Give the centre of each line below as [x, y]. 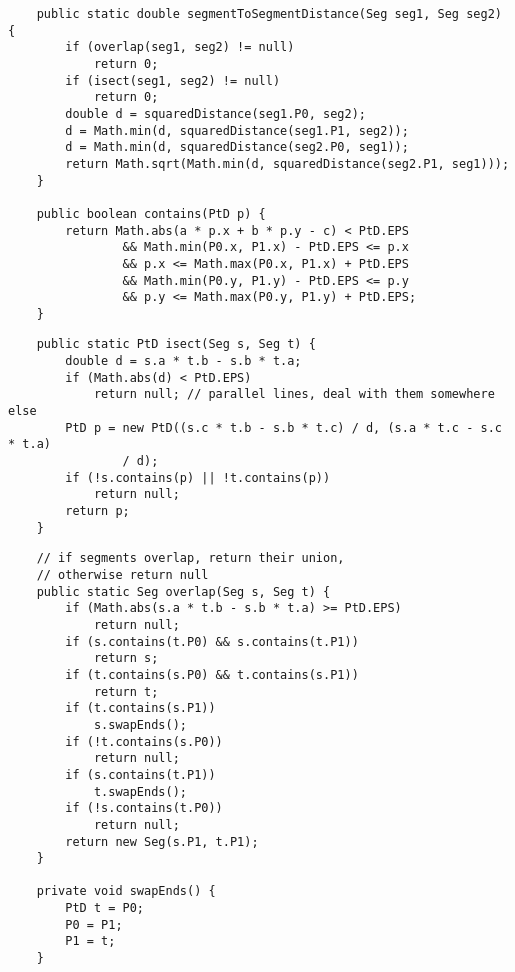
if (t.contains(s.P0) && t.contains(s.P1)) [212, 674]
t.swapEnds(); [140, 791]
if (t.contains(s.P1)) [140, 708]
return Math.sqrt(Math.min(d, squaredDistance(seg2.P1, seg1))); [287, 163]
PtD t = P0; [105, 908]
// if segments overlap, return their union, [190, 558]
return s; [126, 658]
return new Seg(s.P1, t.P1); [162, 841]
